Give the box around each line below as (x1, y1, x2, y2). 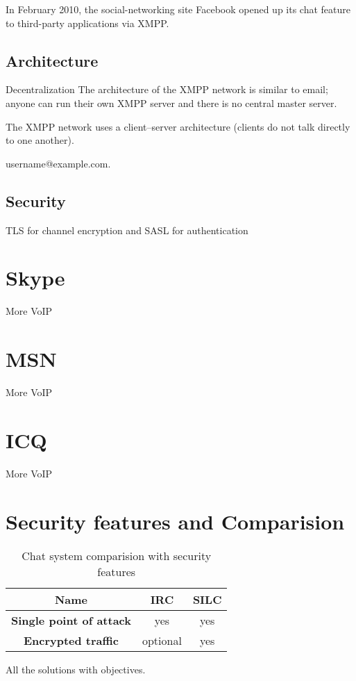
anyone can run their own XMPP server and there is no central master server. (6, 95, 337, 110)
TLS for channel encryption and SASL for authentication (6, 222, 248, 237)
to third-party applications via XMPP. (6, 15, 169, 30)
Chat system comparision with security (22, 548, 212, 564)
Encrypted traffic (23, 632, 119, 649)
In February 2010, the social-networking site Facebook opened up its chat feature (6, 2, 351, 16)
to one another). (6, 133, 74, 147)
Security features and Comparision (6, 507, 345, 535)
